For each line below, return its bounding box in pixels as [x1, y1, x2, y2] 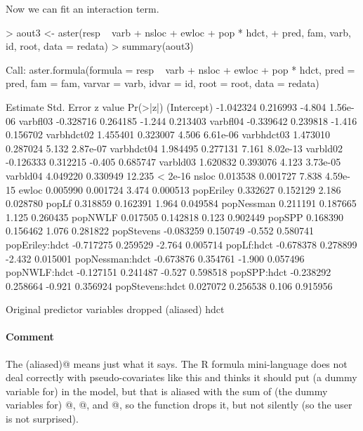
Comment [6, 329, 54, 344]
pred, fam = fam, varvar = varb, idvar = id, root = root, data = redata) [6, 76, 319, 91]
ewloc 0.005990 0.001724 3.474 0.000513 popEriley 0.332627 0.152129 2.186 [18, 182, 341, 197]
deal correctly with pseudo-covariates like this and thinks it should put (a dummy [6, 370, 357, 385]
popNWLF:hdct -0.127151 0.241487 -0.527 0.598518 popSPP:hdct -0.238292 [6, 265, 331, 279]
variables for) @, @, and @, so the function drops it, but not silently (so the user [6, 397, 352, 412]
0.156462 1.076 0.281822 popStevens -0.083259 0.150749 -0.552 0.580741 [6, 223, 315, 238]
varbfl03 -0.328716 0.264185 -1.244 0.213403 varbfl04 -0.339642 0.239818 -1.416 [18, 113, 357, 128]
